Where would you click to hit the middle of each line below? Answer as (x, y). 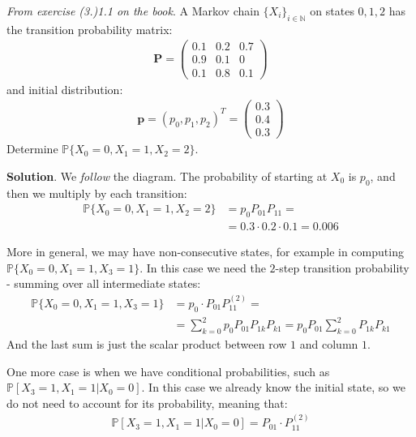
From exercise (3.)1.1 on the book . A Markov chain (133, 11)
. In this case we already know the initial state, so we (273, 387)
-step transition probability (342, 267)
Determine (32, 149)
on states (332, 11)
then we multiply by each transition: (97, 193)
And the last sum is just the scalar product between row (147, 343)
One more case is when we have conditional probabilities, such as (168, 371)
